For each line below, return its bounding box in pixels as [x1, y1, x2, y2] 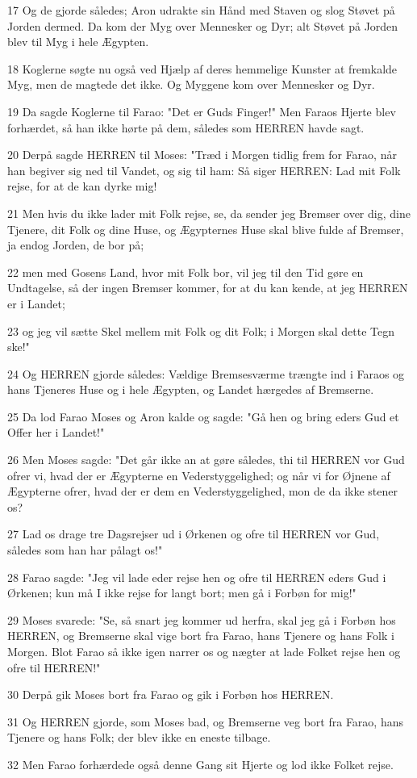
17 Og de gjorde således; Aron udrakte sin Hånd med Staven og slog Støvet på [7, 2, 395, 18]
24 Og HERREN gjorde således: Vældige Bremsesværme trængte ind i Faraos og [7, 365, 405, 382]
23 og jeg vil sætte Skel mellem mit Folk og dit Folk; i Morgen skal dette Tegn [7, 322, 395, 339]
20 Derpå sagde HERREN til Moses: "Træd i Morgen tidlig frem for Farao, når [7, 146, 397, 163]
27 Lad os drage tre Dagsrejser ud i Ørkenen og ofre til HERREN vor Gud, [7, 525, 380, 542]
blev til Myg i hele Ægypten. [7, 33, 149, 50]
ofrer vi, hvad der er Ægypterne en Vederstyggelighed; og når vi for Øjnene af [7, 466, 390, 483]
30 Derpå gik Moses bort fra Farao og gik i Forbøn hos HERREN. [7, 686, 334, 703]
